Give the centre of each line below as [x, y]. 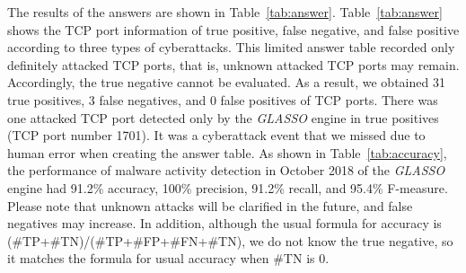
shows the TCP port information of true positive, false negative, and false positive [233, 29]
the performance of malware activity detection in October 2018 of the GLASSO [226, 170]
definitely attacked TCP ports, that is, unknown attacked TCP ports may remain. [233, 64]
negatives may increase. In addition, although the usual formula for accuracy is [224, 223]
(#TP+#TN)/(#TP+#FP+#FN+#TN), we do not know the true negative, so [230, 240]
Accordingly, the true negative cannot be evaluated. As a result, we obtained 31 [226, 82]
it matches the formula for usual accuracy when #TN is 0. [168, 258]
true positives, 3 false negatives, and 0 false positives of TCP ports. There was [223, 99]
